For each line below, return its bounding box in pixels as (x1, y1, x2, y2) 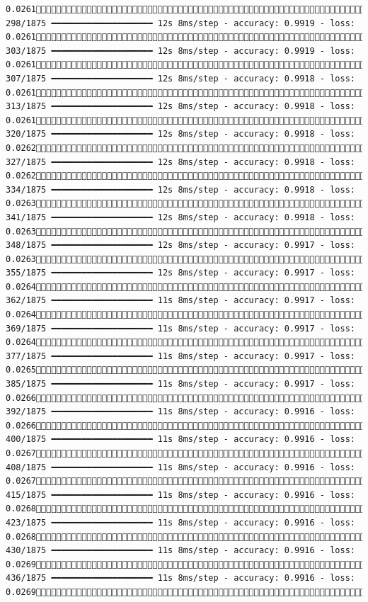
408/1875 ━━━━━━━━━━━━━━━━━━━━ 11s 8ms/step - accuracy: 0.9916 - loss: (6, 462, 355, 472)
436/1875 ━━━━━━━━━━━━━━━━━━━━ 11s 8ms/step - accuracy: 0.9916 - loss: (6, 573, 355, 584)
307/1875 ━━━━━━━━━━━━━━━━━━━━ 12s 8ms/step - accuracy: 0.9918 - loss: (6, 73, 355, 84)
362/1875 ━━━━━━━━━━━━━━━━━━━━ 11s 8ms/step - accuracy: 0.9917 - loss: (6, 295, 355, 306)
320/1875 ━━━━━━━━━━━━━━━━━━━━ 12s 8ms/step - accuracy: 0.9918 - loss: (6, 129, 355, 140)
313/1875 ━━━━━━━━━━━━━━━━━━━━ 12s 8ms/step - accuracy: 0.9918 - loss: (6, 101, 355, 112)
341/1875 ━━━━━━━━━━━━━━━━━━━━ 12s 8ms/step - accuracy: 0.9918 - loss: (6, 212, 355, 222)
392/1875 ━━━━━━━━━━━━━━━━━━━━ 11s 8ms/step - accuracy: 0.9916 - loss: (6, 407, 355, 417)
